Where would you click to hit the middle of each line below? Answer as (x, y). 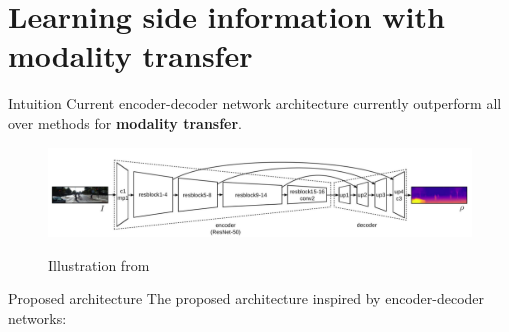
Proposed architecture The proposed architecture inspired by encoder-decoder (246, 298)
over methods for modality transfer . (125, 122)
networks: (37, 317)
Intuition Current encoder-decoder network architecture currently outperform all (255, 103)
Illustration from (99, 264)
